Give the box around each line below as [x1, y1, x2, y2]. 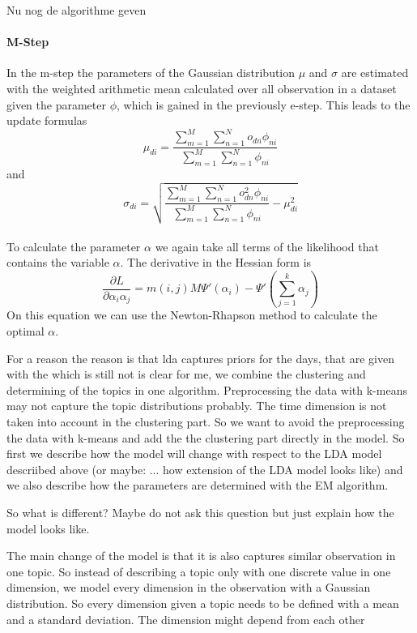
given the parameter [6, 96, 106, 113]
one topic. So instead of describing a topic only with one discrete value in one [6, 562, 391, 580]
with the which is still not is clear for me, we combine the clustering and [6, 366, 366, 383]
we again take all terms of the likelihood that [155, 237, 379, 254]
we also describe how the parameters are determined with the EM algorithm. [6, 477, 389, 494]
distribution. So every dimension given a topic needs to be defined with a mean [6, 594, 399, 611]
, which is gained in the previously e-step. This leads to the [116, 96, 411, 113]
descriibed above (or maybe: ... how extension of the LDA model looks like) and [6, 460, 403, 477]
